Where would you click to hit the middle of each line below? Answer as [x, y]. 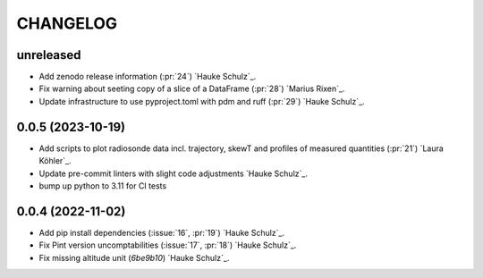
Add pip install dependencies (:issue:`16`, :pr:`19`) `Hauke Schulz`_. [162, 232]
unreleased [49, 55]
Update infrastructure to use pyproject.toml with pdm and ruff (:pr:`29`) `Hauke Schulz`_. [202, 101]
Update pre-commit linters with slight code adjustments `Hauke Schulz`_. [174, 173]
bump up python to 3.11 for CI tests [103, 185]
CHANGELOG [67, 23]
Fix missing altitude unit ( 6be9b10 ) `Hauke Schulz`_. [134, 257]
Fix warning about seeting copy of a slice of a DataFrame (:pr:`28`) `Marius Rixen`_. [192, 88]
